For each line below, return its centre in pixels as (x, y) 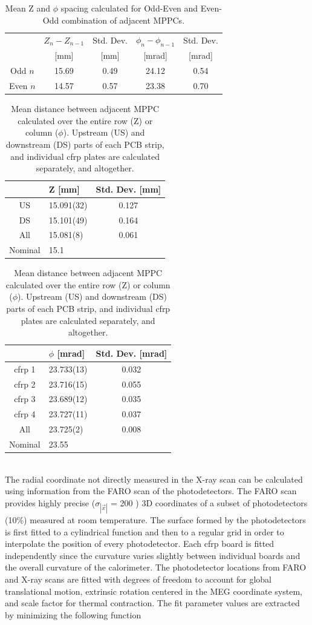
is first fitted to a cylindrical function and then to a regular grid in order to (145, 531)
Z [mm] (64, 189)
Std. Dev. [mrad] (132, 353)
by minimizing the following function (73, 614)
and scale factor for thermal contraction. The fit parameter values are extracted (152, 603)
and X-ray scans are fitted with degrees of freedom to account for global (138, 579)
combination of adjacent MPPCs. (123, 20)
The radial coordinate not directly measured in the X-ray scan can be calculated (154, 479)
